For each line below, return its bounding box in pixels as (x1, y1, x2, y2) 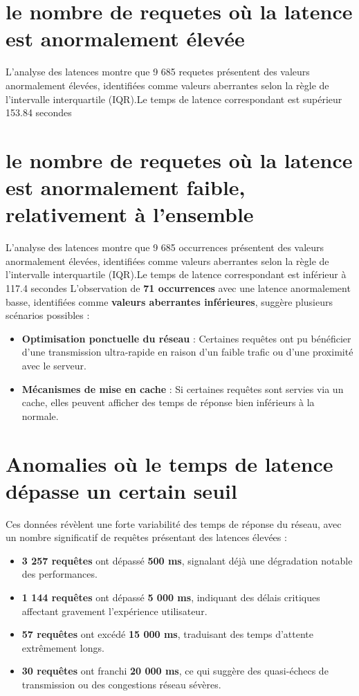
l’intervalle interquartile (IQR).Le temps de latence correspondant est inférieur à (6, 267, 347, 282)
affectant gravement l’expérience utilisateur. (21, 603, 208, 618)
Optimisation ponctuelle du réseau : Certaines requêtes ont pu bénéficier (21, 331, 351, 345)
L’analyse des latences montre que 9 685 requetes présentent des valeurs (6, 64, 310, 79)
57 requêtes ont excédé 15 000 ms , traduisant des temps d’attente (21, 627, 313, 641)
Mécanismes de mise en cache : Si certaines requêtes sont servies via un (21, 381, 344, 396)
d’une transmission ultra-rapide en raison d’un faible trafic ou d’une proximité (21, 345, 353, 359)
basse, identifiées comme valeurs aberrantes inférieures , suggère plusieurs (6, 294, 333, 309)
